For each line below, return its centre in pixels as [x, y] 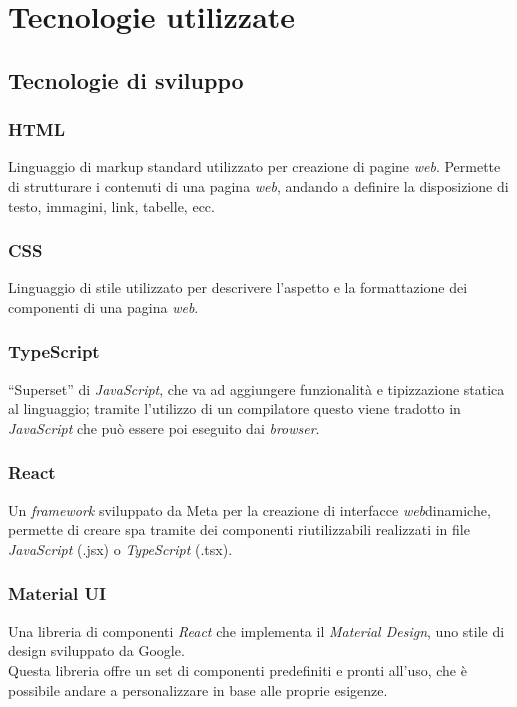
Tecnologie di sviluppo [126, 79]
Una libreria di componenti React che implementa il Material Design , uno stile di [256, 630]
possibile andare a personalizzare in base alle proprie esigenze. [198, 689]
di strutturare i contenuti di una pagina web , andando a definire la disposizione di [258, 185]
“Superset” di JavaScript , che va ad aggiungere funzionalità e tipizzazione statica [256, 388]
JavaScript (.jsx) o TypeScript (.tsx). [120, 548]
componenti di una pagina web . [103, 306]
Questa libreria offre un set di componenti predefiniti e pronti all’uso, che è [237, 669]
